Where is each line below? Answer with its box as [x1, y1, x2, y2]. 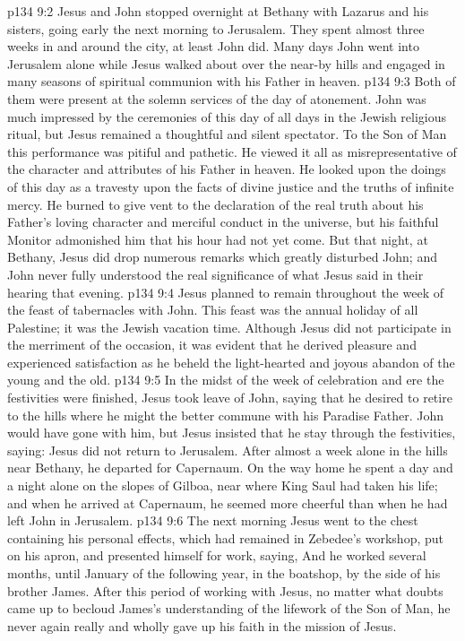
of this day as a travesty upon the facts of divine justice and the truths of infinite [7, 177, 454, 195]
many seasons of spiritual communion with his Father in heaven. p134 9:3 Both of [7, 72, 456, 91]
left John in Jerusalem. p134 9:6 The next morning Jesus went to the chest [7, 511, 418, 530]
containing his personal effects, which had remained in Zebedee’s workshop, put [7, 528, 444, 547]
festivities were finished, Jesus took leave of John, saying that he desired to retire [7, 388, 452, 407]
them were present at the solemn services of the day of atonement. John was [7, 89, 426, 108]
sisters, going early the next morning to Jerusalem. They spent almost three [7, 19, 425, 38]
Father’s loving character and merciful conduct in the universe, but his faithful [7, 212, 439, 231]
